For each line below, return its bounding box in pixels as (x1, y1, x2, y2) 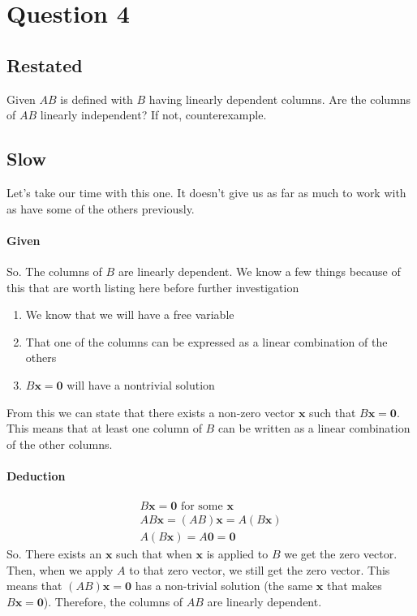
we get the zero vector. (284, 545, 398, 562)
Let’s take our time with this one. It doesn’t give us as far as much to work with (6, 183, 406, 200)
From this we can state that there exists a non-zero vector (6, 403, 295, 420)
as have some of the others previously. (6, 200, 195, 217)
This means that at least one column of (6, 420, 202, 437)
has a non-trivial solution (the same (135, 577, 313, 594)
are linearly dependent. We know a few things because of (118, 262, 401, 279)
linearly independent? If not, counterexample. (40, 106, 267, 123)
